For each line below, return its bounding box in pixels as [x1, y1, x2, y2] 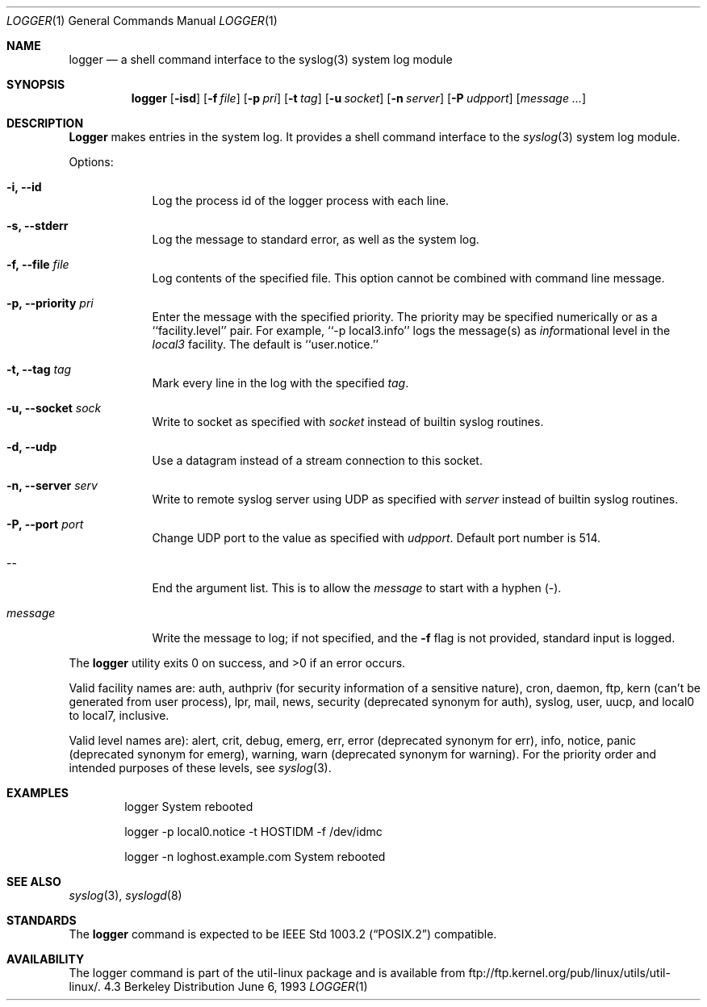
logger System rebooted [124, 800, 253, 813]
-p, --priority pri [6, 296, 94, 310]
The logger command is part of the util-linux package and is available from [69, 966, 466, 980]
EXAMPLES [6, 786, 69, 800]
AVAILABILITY [6, 952, 85, 966]
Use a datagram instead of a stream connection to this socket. [152, 453, 483, 467]
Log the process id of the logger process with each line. [152, 194, 450, 207]
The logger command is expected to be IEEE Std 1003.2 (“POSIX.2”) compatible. [69, 927, 497, 941]
